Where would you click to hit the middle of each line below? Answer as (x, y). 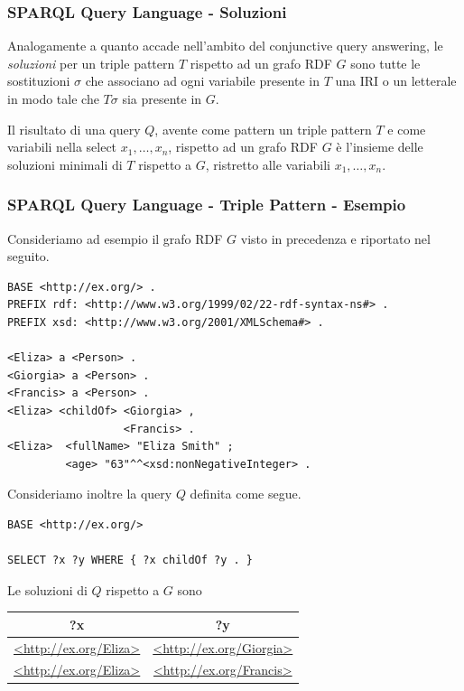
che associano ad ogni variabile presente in (203, 81)
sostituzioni (39, 81)
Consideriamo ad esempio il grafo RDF (115, 238)
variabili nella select (62, 147)
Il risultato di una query (74, 129)
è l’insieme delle (380, 147)
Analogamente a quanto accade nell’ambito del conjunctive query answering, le (225, 46)
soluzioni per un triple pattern (91, 63)
